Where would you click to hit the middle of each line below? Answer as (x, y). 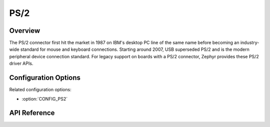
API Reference (32, 113)
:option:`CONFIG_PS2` (44, 99)
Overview (25, 31)
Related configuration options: (40, 90)
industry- (250, 43)
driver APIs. (21, 63)
